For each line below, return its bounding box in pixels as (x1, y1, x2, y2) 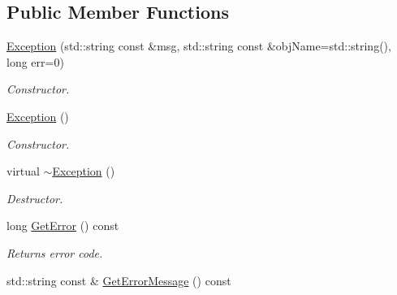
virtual (6, 163, 40, 180)
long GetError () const (6, 217, 119, 234)
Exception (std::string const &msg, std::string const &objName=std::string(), (6, 37, 391, 54)
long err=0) (6, 53, 64, 70)
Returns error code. (6, 244, 103, 261)
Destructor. (6, 189, 63, 206)
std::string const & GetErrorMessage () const (6, 271, 231, 288)
